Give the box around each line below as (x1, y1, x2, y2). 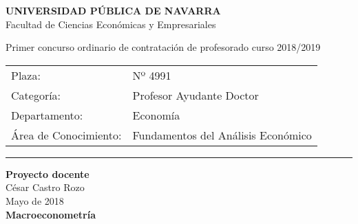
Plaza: (11, 67, 41, 83)
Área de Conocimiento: (11, 126, 122, 143)
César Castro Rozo (6, 180, 85, 194)
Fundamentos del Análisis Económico (132, 126, 312, 143)
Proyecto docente (6, 166, 89, 181)
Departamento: (11, 107, 83, 123)
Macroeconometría (6, 207, 96, 221)
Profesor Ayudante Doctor (132, 87, 259, 103)
